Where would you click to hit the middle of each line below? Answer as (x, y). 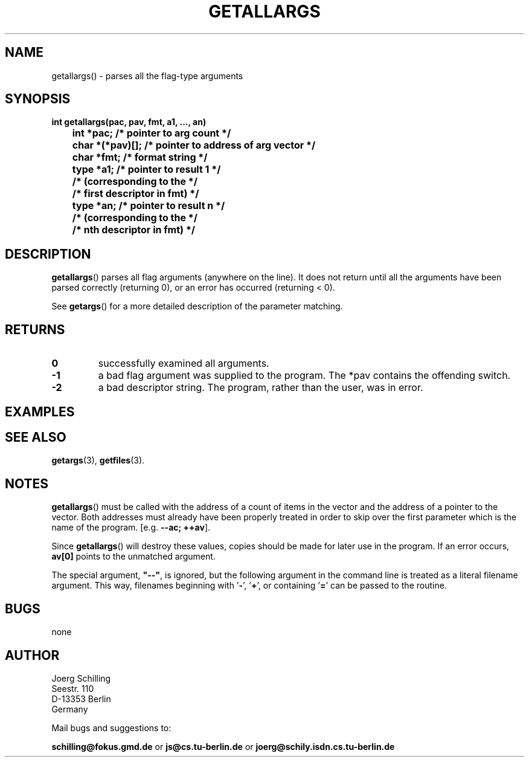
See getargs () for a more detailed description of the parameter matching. (197, 306)
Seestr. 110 (73, 688)
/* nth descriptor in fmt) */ (134, 230)
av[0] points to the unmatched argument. (133, 557)
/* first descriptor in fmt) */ (136, 194)
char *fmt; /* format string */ (140, 157)
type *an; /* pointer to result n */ (149, 206)
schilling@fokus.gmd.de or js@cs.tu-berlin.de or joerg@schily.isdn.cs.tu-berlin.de (223, 746)
